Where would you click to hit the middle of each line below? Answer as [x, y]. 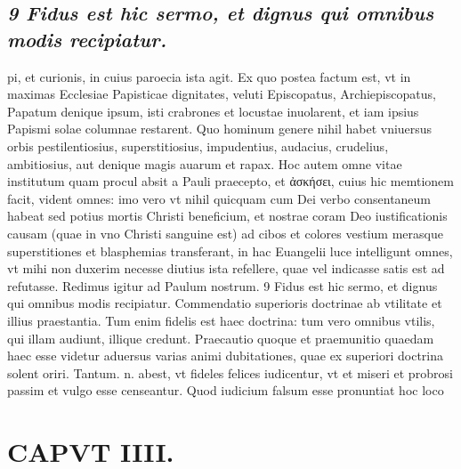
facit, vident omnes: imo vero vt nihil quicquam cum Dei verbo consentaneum [219, 198]
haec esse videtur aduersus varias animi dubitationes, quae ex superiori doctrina [226, 356]
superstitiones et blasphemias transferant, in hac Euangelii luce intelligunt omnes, [230, 251]
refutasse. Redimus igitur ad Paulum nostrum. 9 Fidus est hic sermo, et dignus [222, 285]
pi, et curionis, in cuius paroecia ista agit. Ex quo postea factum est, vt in [209, 76]
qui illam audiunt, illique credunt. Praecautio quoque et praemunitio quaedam [221, 338]
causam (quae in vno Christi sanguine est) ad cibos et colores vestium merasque [225, 233]
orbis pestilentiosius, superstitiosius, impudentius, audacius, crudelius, [198, 146]
